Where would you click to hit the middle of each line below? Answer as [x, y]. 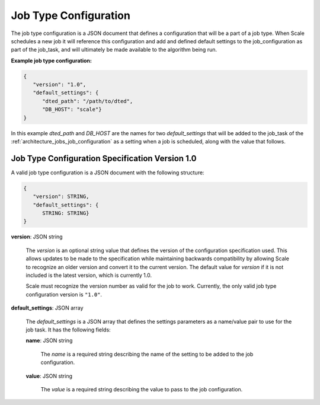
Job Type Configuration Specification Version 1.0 [104, 158]
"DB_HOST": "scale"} [72, 109]
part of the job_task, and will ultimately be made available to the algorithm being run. [114, 50]
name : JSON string [49, 340]
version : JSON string [37, 237]
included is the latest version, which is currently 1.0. [89, 275]
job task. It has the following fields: [68, 330]
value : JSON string [49, 376]
